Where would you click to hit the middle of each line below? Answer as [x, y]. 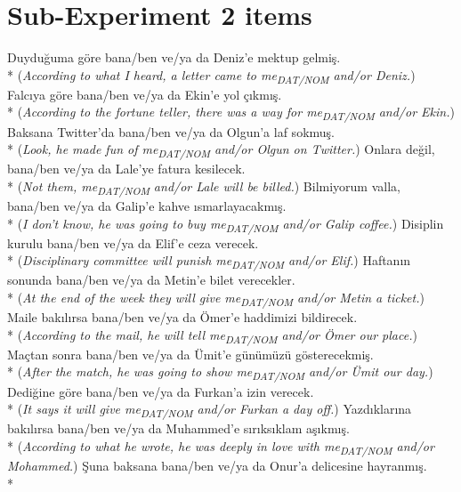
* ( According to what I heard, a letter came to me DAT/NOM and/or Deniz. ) [211, 76]
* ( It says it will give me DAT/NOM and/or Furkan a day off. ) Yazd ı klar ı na [210, 410]
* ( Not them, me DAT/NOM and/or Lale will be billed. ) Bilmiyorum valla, [204, 187]
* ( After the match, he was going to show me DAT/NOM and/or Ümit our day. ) [220, 373]
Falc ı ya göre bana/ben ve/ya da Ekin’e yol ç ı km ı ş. [145, 94]
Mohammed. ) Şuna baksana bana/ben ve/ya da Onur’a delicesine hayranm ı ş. [217, 466]
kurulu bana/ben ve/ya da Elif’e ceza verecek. [133, 242]
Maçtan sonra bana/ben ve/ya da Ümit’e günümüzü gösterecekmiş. [190, 354]
